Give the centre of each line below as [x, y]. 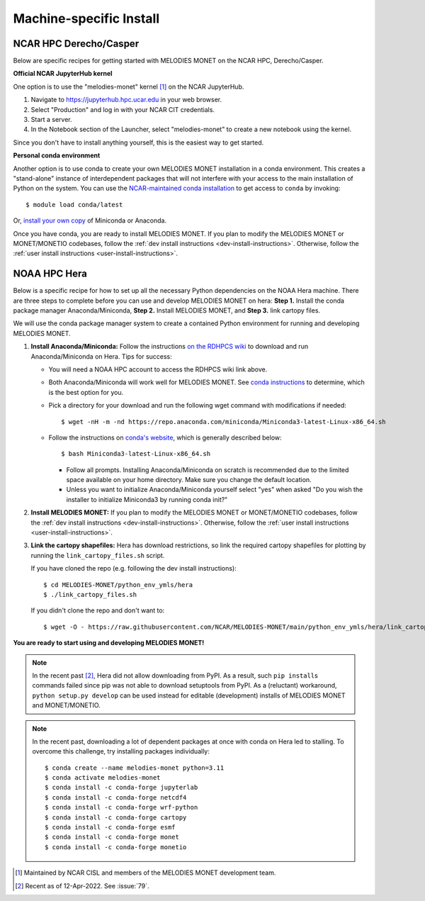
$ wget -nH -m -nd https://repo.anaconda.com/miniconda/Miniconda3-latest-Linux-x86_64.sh [223, 421]
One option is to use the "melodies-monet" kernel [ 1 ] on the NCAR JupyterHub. [129, 86]
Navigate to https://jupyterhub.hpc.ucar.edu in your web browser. [126, 100]
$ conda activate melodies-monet [103, 778]
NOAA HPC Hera [50, 274]
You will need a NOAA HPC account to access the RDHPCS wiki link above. [158, 369]
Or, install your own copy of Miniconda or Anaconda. [90, 220]
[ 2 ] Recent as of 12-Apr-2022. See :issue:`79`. [82, 885]
